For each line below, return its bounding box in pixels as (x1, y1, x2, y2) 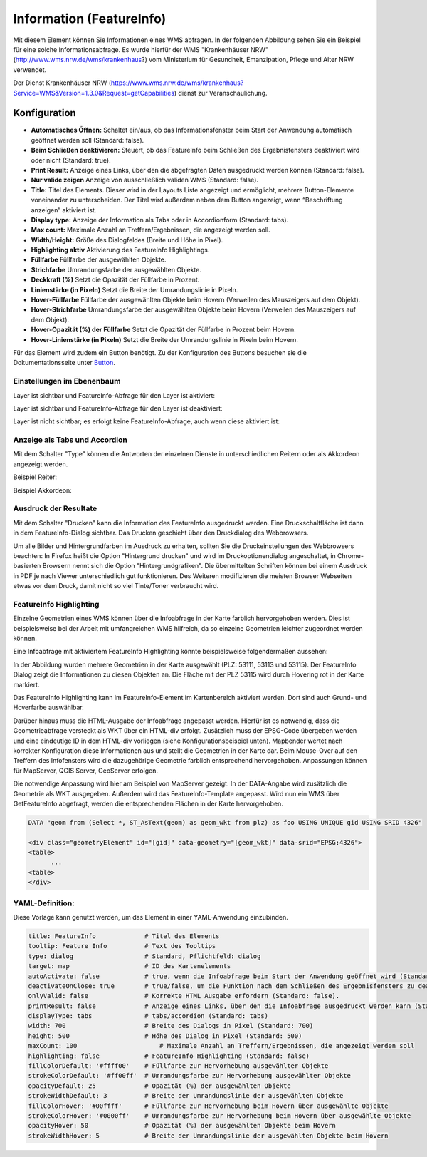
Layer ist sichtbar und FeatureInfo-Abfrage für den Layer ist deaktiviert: (13, 403, 223, 413)
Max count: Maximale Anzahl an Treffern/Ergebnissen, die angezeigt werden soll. (31, 225, 270, 235)
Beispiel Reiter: (13, 473, 57, 481)
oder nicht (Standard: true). (31, 155, 111, 164)
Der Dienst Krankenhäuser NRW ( (13, 78, 112, 87)
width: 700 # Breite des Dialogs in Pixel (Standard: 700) (28, 1022, 314, 1030)
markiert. (13, 680, 40, 689)
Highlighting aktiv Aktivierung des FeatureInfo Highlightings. (31, 246, 210, 254)
